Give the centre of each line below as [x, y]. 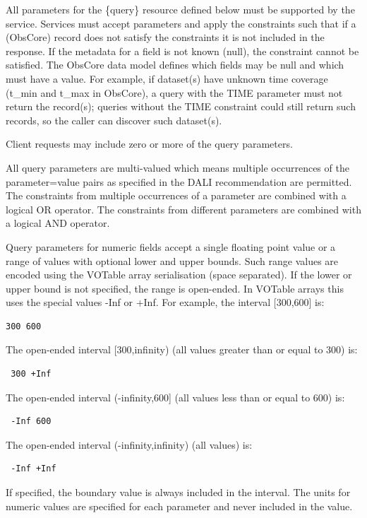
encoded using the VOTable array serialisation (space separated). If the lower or [179, 275]
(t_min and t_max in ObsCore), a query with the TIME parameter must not [174, 92]
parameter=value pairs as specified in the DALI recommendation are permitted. [179, 181]
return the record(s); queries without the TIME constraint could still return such [181, 106]
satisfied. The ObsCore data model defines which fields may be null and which [175, 65]
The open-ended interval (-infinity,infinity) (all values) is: [129, 444]
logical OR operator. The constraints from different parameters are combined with [183, 209]
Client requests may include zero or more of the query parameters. [149, 144]
